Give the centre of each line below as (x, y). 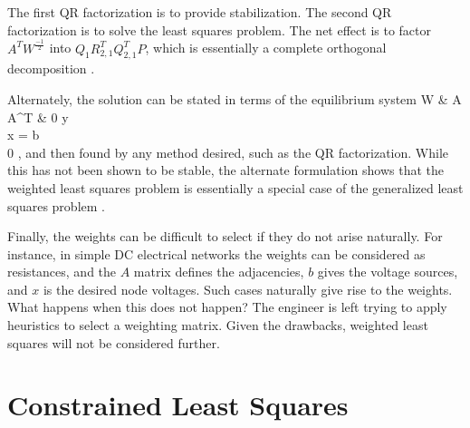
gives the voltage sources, (388, 272)
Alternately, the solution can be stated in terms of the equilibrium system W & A (235, 98)
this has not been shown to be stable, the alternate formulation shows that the (225, 170)
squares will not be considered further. (114, 342)
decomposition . (51, 68)
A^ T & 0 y (38, 117)
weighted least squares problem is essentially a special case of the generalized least (235, 187)
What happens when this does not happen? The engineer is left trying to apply (227, 307)
